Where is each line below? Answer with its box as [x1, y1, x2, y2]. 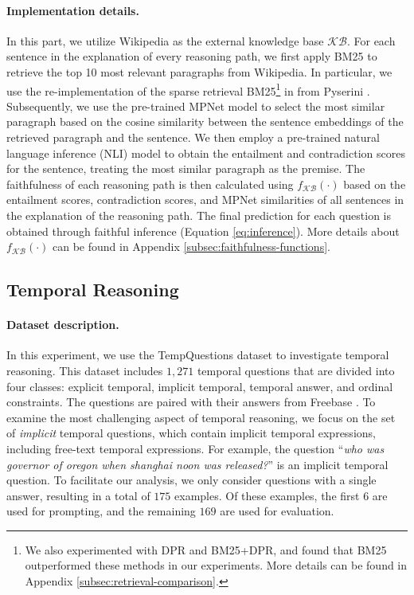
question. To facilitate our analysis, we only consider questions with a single [6, 472, 377, 488]
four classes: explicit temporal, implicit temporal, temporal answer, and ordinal [6, 378, 393, 394]
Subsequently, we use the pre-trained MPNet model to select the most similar [6, 97, 385, 114]
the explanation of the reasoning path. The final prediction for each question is [6, 206, 391, 223]
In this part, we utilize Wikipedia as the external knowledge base [6, 32, 324, 49]
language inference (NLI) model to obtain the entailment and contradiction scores [6, 144, 405, 161]
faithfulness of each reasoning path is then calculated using [6, 175, 294, 192]
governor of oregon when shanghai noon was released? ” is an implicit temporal [6, 456, 389, 472]
